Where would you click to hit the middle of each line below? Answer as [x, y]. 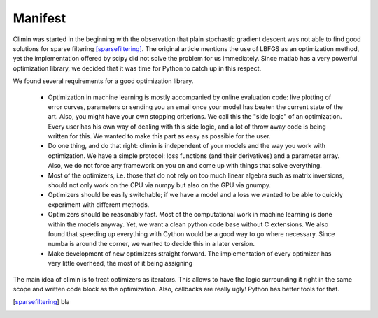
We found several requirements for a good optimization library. [103, 81]
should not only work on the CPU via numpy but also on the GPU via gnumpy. [159, 185]
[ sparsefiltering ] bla [41, 302]
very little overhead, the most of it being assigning [120, 263]
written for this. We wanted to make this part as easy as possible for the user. [159, 136]
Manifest [40, 18]
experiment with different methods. [99, 204]
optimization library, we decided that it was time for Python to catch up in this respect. [137, 68]
